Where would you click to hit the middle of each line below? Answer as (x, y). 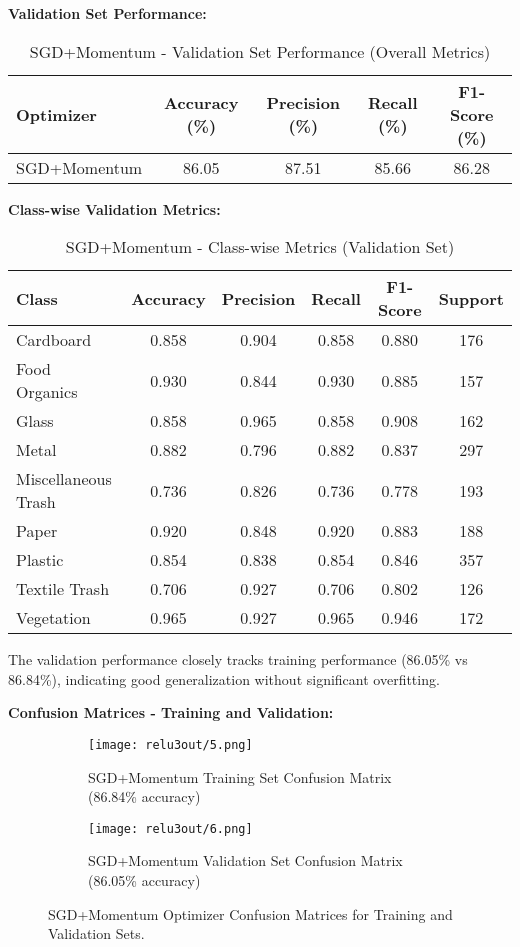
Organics (47, 392)
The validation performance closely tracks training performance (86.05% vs (238, 659)
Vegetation (53, 618)
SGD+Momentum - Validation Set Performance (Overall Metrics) (260, 51)
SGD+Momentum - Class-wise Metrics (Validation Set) (260, 247)
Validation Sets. (96, 933)
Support (471, 298)
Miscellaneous (64, 479)
